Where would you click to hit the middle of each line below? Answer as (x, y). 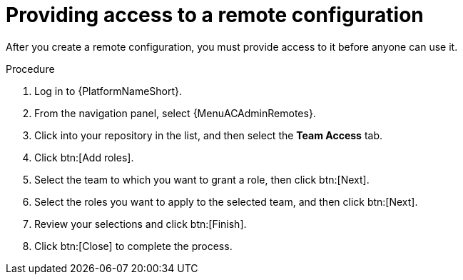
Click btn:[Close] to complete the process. (133, 246)
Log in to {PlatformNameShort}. (108, 91)
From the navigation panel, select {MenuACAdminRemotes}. (175, 113)
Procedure (30, 69)
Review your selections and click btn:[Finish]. (141, 224)
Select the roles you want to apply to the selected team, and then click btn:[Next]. (226, 201)
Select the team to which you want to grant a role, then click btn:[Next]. (202, 179)
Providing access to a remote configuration (215, 15)
